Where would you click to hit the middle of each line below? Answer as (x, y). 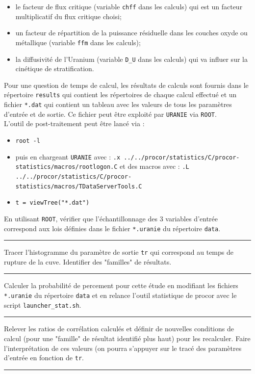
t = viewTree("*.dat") (52, 203)
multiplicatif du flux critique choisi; (68, 16)
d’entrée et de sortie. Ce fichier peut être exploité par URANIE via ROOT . (110, 114)
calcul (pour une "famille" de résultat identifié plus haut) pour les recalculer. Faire (127, 338)
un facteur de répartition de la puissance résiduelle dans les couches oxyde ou (131, 33)
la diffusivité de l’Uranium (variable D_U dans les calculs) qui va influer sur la (131, 59)
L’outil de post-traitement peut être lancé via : (74, 123)
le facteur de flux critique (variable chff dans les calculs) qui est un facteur (129, 6)
